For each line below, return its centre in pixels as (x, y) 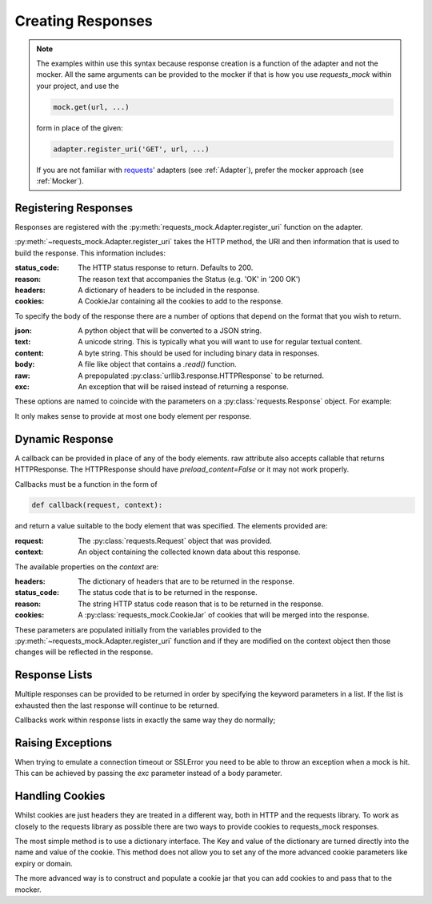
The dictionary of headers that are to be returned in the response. (186, 581)
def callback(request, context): (97, 505)
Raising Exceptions (64, 743)
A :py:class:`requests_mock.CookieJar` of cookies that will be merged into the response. (224, 615)
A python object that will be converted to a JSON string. (170, 331)
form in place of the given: (80, 127)
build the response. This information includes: (90, 253)
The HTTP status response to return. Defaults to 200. (166, 267)
